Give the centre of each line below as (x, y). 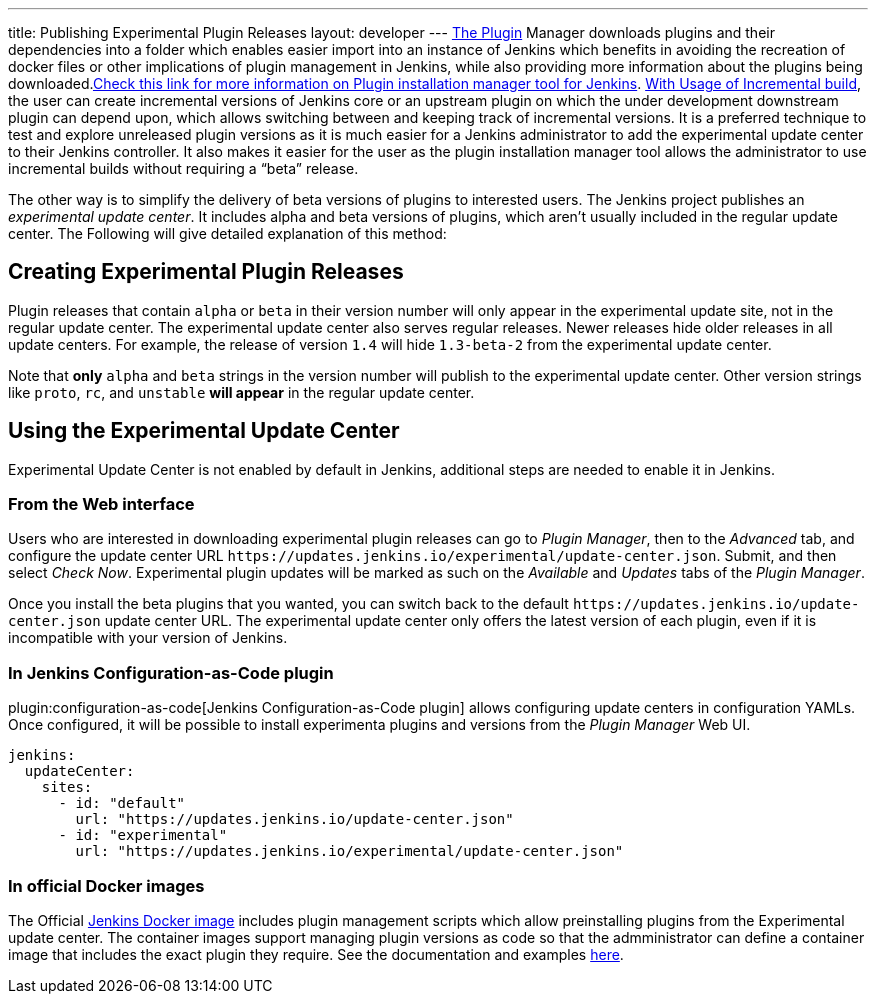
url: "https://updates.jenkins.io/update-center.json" (294, 819)
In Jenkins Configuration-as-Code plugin (171, 672)
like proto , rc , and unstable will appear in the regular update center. (241, 392)
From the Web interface (101, 504)
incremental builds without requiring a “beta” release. (183, 168)
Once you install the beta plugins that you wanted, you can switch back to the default (288, 604)
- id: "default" (122, 803)
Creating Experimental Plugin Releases (206, 272)
